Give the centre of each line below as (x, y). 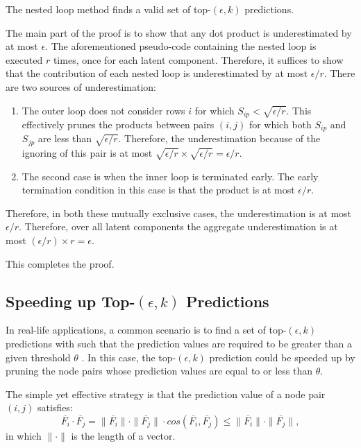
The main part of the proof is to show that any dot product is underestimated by (179, 32)
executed (24, 59)
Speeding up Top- (70, 301)
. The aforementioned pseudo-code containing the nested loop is (181, 46)
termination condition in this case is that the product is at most (158, 190)
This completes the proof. (60, 263)
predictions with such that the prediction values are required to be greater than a (179, 344)
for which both (280, 124)
